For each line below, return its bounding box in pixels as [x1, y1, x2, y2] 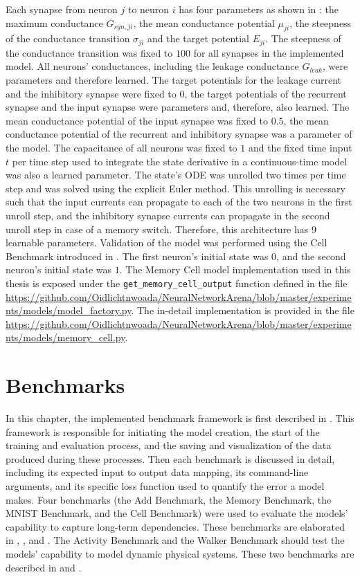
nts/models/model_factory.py [6, 303, 132, 318]
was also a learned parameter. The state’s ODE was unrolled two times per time [6, 167, 346, 182]
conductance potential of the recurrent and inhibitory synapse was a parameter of [6, 127, 352, 141]
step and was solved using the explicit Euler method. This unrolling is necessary [6, 181, 345, 195]
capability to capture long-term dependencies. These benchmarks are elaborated [6, 519, 345, 533]
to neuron [127, 2, 170, 16]
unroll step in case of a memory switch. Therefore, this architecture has [6, 221, 309, 236]
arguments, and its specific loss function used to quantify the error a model [6, 479, 325, 493]
